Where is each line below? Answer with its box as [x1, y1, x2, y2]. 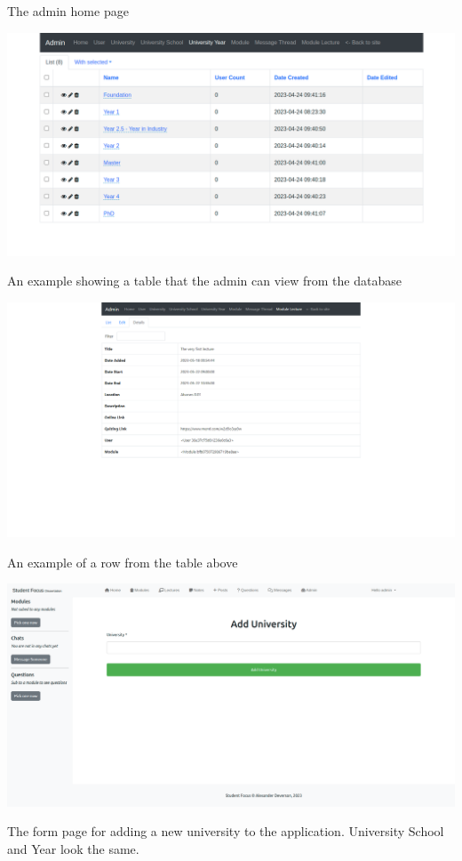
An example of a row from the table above [7, 552, 238, 571]
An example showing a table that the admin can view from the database [7, 271, 402, 290]
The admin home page [7, 2, 129, 20]
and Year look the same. [7, 839, 139, 857]
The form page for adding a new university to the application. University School [7, 822, 444, 841]
